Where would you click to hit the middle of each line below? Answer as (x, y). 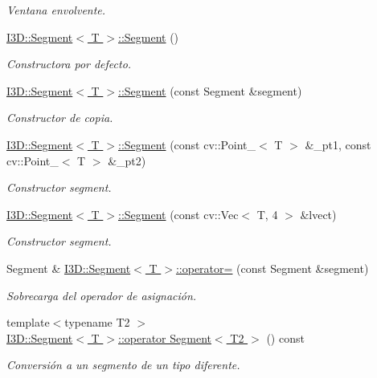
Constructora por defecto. (69, 64)
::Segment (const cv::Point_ (187, 144)
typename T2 (97, 322)
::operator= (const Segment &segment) (272, 268)
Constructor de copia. (60, 118)
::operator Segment (165, 337)
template (28, 322)
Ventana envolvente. (56, 10)
